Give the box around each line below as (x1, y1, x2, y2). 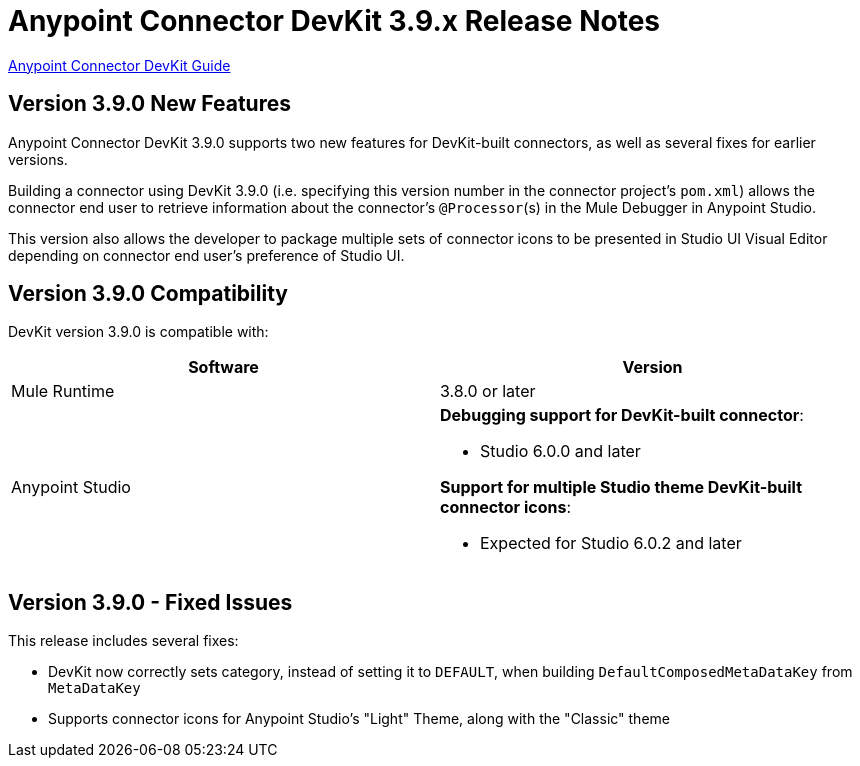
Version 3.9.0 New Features (8, 91, 292, 117)
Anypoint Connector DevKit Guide (8, 56, 231, 74)
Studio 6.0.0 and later (480, 441, 641, 462)
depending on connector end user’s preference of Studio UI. (8, 246, 405, 264)
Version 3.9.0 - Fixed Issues (8, 589, 293, 615)
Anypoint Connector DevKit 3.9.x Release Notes (8, 4, 661, 38)
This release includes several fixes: (8, 632, 239, 650)
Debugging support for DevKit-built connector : (440, 405, 804, 426)
